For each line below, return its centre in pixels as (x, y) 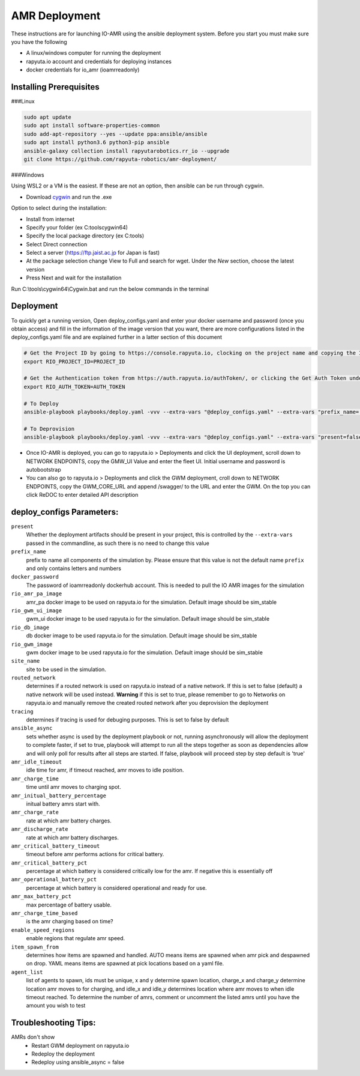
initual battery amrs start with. (63, 804)
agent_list (27, 972)
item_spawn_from (35, 947)
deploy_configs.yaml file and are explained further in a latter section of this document (116, 337)
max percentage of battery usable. (69, 905)
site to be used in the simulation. (66, 669)
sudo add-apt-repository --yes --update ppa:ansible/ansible (115, 134)
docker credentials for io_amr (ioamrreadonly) (83, 70)
